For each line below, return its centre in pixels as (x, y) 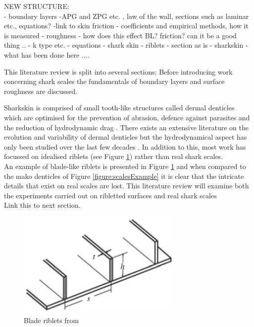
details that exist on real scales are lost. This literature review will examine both (127, 186)
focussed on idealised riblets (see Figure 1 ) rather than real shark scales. (114, 156)
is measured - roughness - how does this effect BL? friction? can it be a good (120, 35)
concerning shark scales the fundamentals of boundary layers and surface (114, 81)
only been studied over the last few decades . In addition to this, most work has (125, 146)
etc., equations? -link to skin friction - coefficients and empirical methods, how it (126, 26)
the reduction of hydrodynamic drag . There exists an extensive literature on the (126, 127)
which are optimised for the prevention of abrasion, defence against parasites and (127, 117)
